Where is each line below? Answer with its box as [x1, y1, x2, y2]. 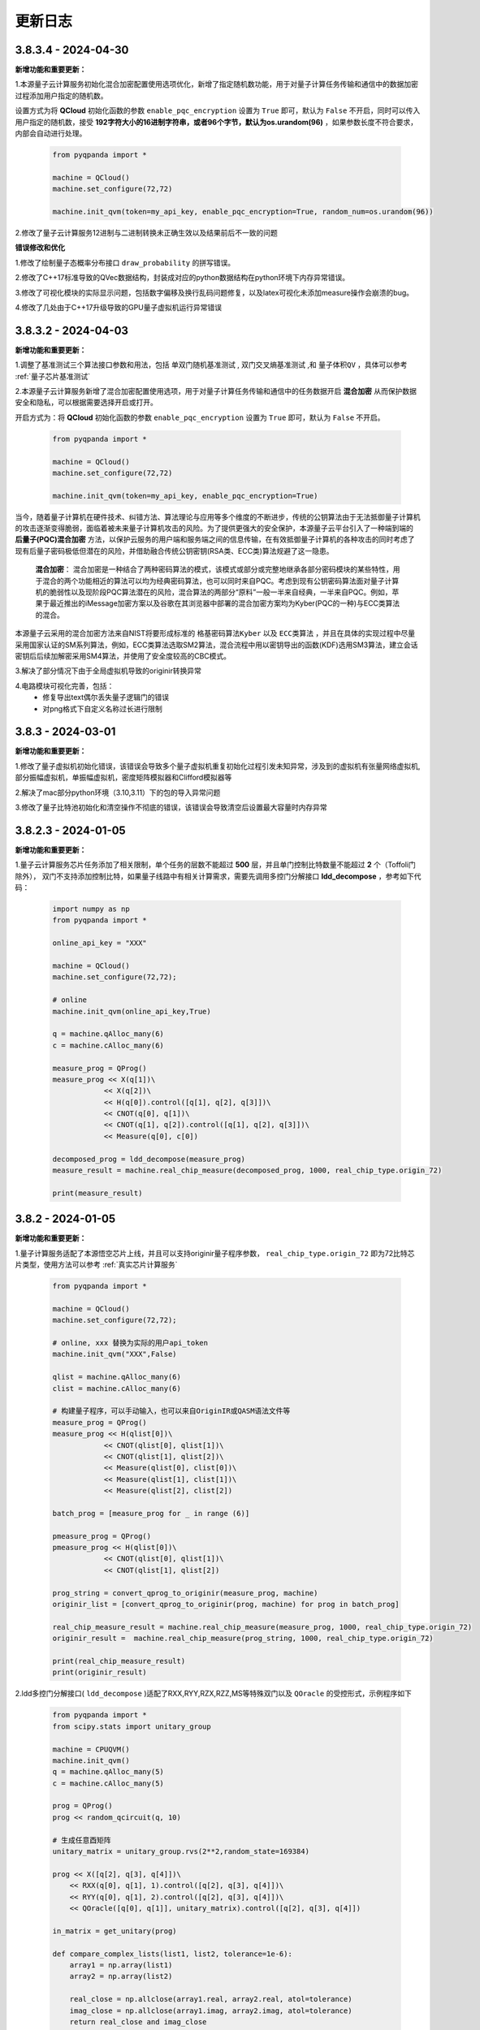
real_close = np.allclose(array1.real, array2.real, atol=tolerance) [69, 1994, 352, 2004]
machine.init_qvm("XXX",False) [52, 1350, 178, 1359]
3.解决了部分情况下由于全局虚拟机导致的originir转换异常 [15, 666, 202, 676]
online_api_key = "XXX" [52, 939, 148, 948]
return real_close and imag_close [69, 2017, 207, 2026]
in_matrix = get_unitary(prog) [52, 1926, 178, 1936]
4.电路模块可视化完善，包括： [15, 680, 115, 690]
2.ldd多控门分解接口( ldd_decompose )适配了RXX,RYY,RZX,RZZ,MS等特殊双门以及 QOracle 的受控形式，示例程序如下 [15, 1689, 412, 1699]
